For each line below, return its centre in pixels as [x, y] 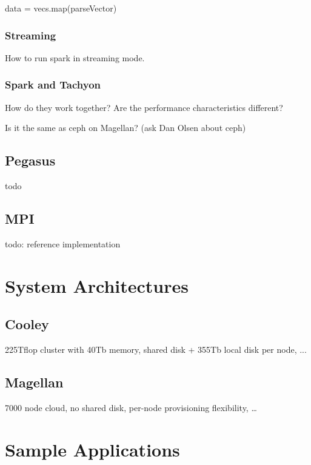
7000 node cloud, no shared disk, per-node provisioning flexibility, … [131, 407]
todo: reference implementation [63, 243]
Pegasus [30, 160]
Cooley [27, 324]
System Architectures [97, 285]
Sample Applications [92, 449]
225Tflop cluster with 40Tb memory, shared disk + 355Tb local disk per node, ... [156, 349]
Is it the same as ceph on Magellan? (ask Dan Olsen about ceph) [125, 128]
